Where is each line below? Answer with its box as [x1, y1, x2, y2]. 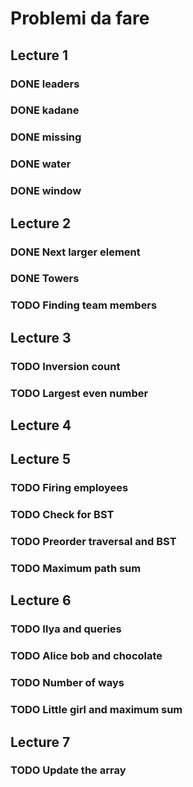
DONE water [10, 157, 72, 171]
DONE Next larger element [10, 245, 141, 259]
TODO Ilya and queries [10, 622, 122, 636]
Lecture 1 [10, 47, 69, 64]
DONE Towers [10, 272, 80, 286]
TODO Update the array [10, 763, 127, 777]
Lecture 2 [10, 215, 72, 232]
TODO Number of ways [10, 676, 125, 690]
